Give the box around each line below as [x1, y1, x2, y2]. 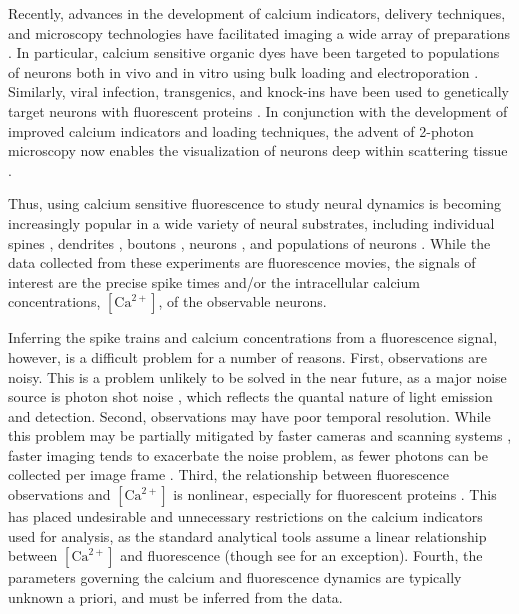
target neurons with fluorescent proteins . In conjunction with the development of [8, 100, 508, 121]
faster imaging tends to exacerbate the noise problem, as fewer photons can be [8, 444, 489, 465]
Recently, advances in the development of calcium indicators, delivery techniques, [8, 3, 506, 23]
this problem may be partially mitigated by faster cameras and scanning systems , [8, 425, 512, 446]
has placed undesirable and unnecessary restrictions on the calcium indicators [8, 506, 483, 527]
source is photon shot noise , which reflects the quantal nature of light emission [8, 386, 493, 407]
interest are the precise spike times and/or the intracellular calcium [8, 271, 420, 292]
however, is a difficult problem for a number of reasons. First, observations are [8, 346, 487, 367]
